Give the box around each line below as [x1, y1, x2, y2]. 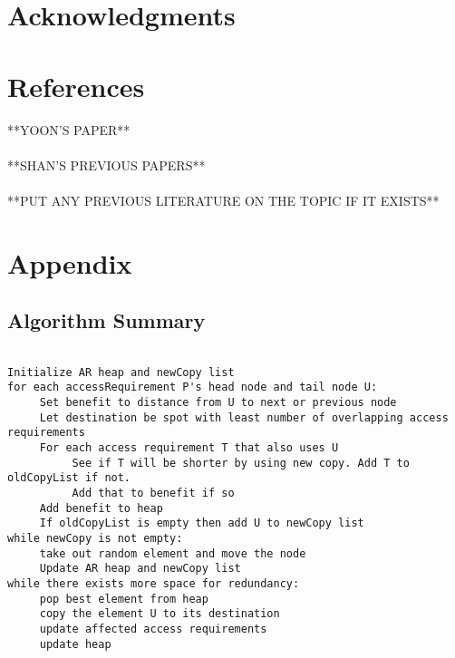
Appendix [7, 244, 132, 281]
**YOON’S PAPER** [7, 120, 131, 139]
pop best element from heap [39, 592, 208, 605]
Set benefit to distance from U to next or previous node [39, 396, 397, 410]
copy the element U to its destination [39, 607, 280, 621]
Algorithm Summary [7, 306, 206, 334]
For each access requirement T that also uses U [39, 440, 339, 454]
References [7, 67, 145, 104]
